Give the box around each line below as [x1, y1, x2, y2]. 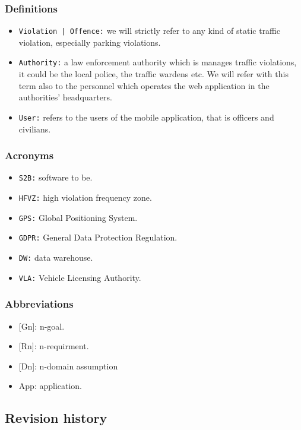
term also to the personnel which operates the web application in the [18, 79, 270, 91]
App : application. [18, 380, 83, 392]
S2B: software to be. [18, 171, 93, 184]
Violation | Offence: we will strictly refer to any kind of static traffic [18, 24, 280, 37]
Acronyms [5, 148, 54, 163]
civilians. [18, 122, 51, 135]
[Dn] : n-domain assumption [18, 359, 118, 372]
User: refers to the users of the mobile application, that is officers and [18, 110, 274, 123]
